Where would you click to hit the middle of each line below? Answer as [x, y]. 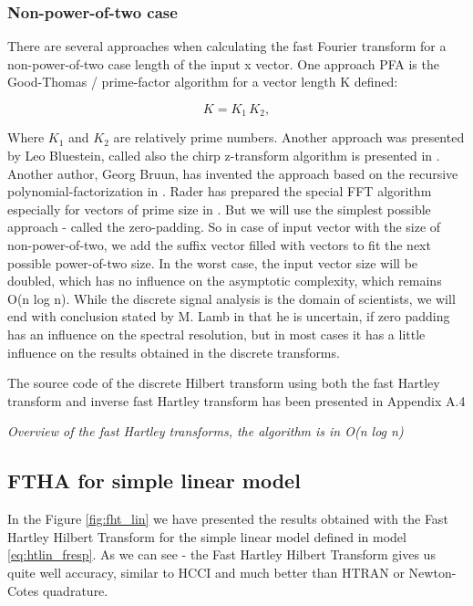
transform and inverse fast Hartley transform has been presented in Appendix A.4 [236, 400]
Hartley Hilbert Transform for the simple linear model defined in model [207, 536]
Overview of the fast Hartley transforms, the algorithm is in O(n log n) [206, 431]
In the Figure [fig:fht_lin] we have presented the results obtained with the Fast [228, 519]
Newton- [432, 572]
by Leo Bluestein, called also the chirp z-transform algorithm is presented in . [224, 156]
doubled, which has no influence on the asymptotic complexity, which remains [225, 281]
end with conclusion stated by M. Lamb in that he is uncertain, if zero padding [229, 316]
